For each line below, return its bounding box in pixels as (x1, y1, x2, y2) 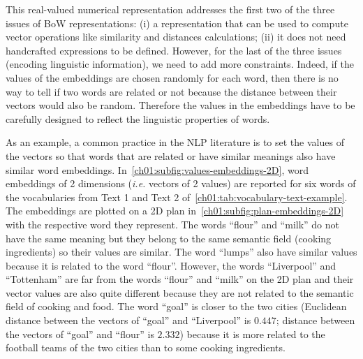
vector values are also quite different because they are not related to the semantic (6, 285, 354, 300)
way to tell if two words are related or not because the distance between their (6, 84, 337, 98)
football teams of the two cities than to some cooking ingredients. (6, 340, 286, 355)
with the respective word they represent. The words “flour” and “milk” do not (6, 217, 340, 231)
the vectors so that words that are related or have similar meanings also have (6, 148, 336, 163)
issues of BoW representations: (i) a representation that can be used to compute (6, 15, 348, 30)
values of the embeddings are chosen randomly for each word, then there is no (6, 70, 339, 85)
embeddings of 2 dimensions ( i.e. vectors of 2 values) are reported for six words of (6, 176, 356, 191)
